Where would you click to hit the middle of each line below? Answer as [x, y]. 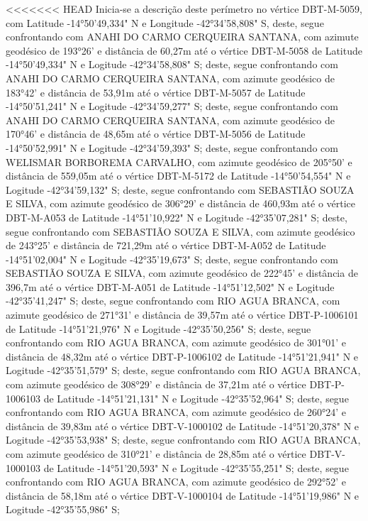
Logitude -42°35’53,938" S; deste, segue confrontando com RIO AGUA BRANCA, [183, 440]
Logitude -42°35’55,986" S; [63, 509]
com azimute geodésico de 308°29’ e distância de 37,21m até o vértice [156, 384]
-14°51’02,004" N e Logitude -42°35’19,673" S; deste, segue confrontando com [172, 259]
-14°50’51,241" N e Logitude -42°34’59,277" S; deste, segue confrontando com [172, 106]
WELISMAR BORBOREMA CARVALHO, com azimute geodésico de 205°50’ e [179, 161]
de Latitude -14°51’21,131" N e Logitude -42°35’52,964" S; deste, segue [196, 398]
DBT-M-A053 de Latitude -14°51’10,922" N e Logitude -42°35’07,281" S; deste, [177, 217]
